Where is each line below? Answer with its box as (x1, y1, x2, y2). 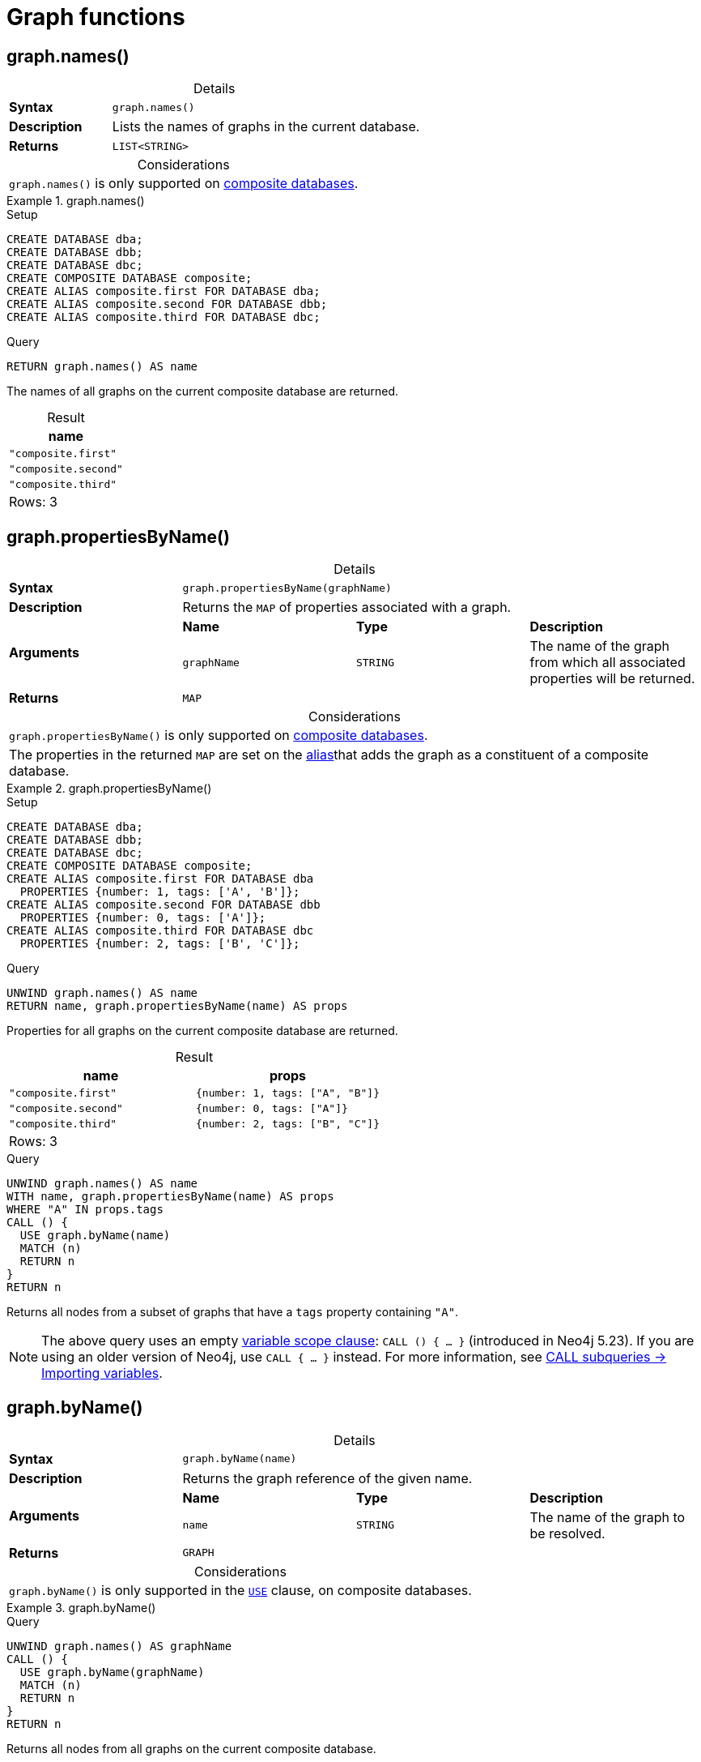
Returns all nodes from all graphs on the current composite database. (6, 1741, 376, 1756)
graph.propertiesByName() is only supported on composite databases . (9, 727, 428, 744)
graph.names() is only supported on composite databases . (9, 175, 359, 192)
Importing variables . (41, 1365, 163, 1382)
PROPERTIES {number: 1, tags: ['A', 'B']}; (19, 885, 300, 899)
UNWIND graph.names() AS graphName (6, 1639, 232, 1653)
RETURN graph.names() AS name (6, 360, 198, 374)
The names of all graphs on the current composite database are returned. (6, 384, 399, 399)
